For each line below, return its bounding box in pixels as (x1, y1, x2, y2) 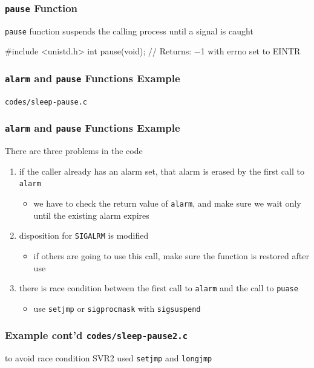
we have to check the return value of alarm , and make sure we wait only (33, 197, 301, 210)
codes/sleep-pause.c (5, 97, 88, 106)
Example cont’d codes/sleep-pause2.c (5, 328, 188, 343)
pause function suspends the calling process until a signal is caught (5, 24, 253, 37)
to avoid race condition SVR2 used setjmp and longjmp (5, 352, 212, 364)
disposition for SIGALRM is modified (19, 229, 149, 242)
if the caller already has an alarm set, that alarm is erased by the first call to (19, 164, 304, 177)
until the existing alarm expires (33, 208, 149, 221)
